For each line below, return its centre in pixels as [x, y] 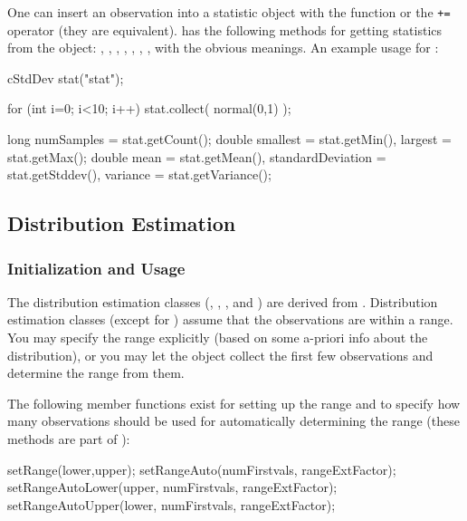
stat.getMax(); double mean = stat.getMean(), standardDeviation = [197, 156]
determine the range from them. [96, 373]
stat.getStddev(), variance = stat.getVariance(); [139, 174]
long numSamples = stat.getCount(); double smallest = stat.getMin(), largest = [229, 139]
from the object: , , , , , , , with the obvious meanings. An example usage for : [223, 48]
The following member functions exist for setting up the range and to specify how [234, 403]
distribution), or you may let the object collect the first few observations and [220, 355]
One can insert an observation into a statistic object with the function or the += [229, 12]
